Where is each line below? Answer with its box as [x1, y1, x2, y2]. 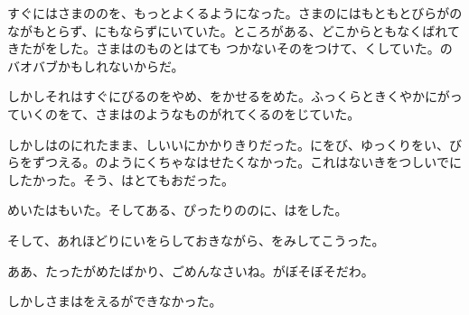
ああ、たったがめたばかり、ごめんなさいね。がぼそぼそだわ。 [7, 261, 374, 280]
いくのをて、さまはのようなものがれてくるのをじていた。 [19, 104, 361, 123]
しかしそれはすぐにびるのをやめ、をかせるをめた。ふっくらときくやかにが [7, 87, 450, 106]
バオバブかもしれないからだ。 [7, 56, 184, 75]
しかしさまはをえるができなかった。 [7, 292, 222, 310]
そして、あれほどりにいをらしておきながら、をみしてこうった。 [7, 230, 385, 249]
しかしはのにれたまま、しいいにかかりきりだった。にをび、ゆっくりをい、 [7, 134, 450, 153]
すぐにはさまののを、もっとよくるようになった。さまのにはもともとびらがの [7, 4, 463, 22]
